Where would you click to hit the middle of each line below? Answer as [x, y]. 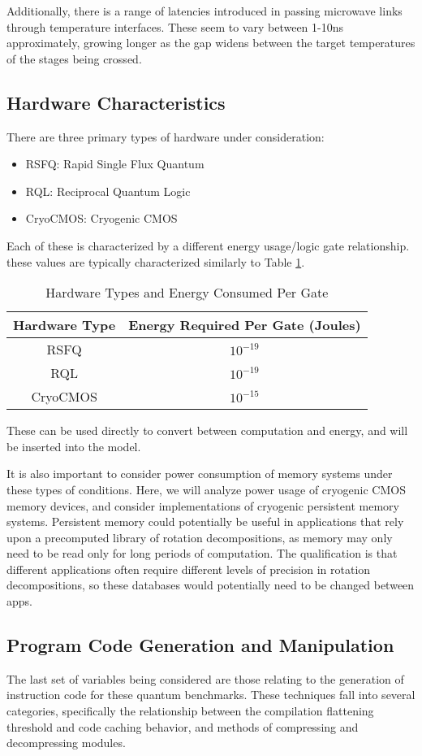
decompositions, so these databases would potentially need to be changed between [211, 585]
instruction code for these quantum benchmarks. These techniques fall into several [211, 695]
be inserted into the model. [74, 446]
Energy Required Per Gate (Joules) [245, 325]
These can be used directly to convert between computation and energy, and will [207, 430]
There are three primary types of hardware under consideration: [166, 136]
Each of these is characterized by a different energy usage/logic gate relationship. [208, 245]
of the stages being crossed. [74, 58]
